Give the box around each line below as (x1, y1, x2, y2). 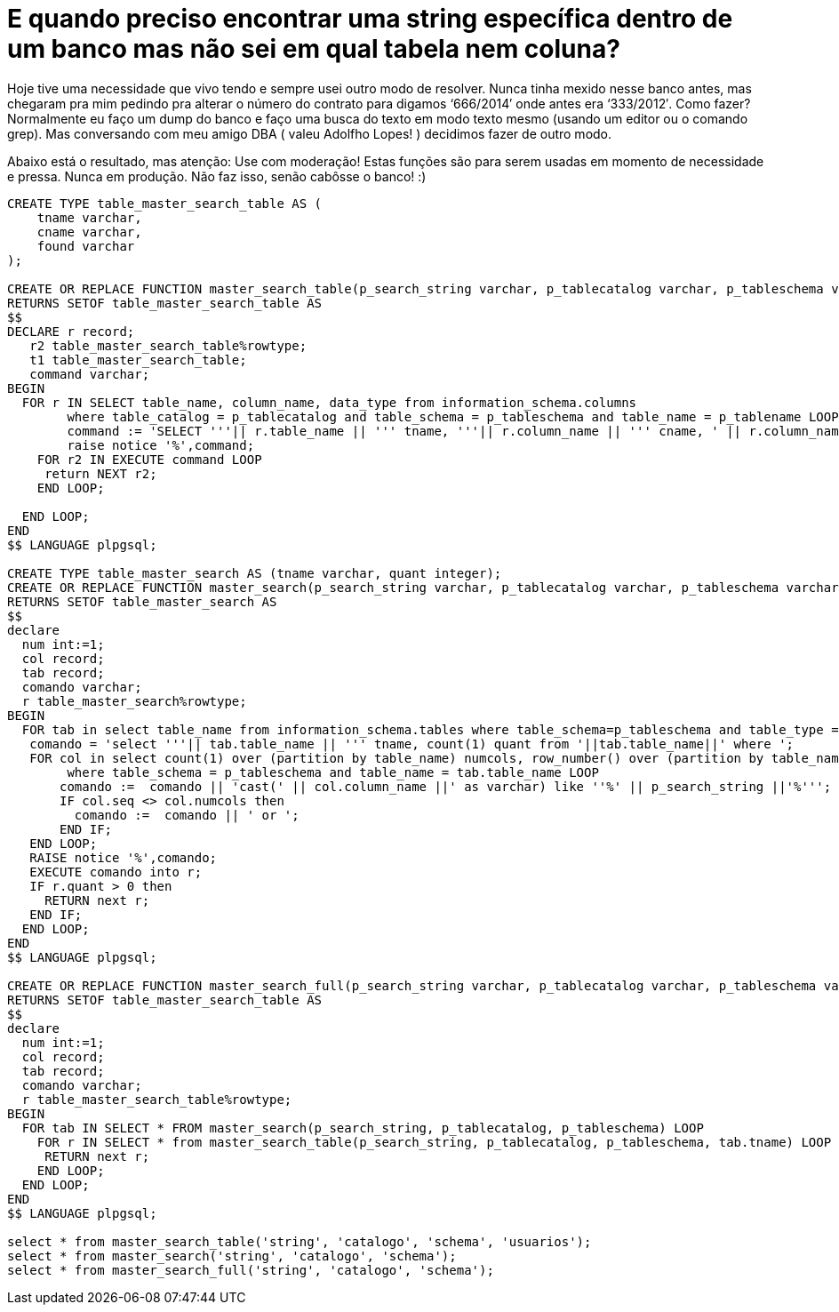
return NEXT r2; (44, 466, 157, 481)
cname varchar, (36, 224, 142, 239)
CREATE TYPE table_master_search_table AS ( (7, 196, 323, 211)
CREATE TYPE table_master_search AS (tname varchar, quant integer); (7, 565, 502, 580)
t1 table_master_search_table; (29, 352, 247, 367)
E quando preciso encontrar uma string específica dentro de (7, 4, 733, 34)
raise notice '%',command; (67, 437, 255, 452)
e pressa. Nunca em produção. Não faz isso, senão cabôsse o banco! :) (7, 168, 427, 184)
